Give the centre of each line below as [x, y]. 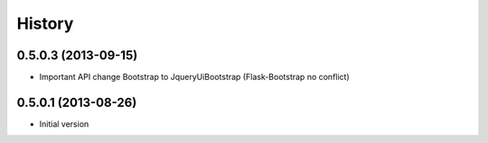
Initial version [64, 124]
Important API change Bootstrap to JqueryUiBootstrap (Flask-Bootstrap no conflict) [194, 77]
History [45, 23]
